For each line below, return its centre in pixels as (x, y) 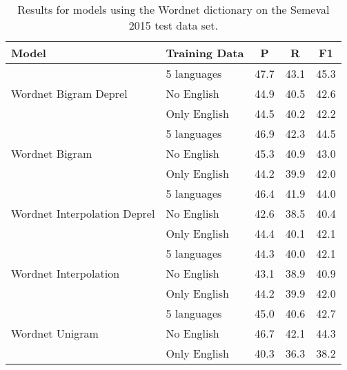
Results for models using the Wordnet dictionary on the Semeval (173, 9)
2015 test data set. (173, 25)
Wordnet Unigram (55, 333)
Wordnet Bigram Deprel (69, 93)
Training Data (205, 53)
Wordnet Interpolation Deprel (83, 213)
